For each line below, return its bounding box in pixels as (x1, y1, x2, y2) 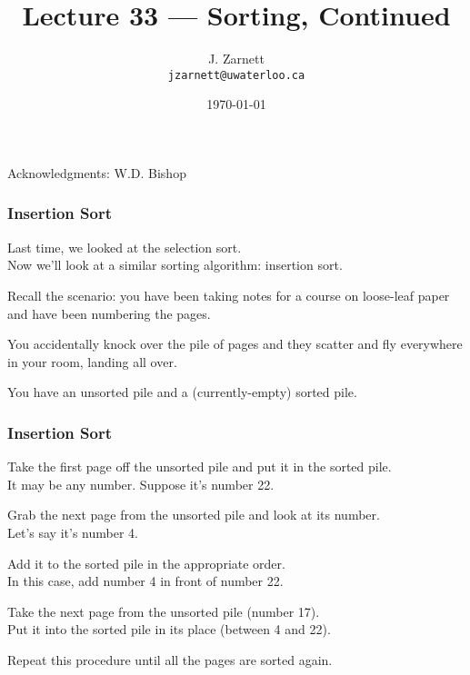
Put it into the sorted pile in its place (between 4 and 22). (7, 620, 331, 639)
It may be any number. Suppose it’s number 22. (7, 474, 275, 493)
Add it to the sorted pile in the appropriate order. (7, 553, 285, 572)
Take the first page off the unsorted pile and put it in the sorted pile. (7, 457, 392, 476)
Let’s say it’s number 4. (7, 522, 138, 541)
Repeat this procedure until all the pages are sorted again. (7, 650, 333, 669)
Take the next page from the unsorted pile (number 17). (7, 601, 320, 620)
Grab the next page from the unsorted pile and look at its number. (7, 505, 380, 524)
